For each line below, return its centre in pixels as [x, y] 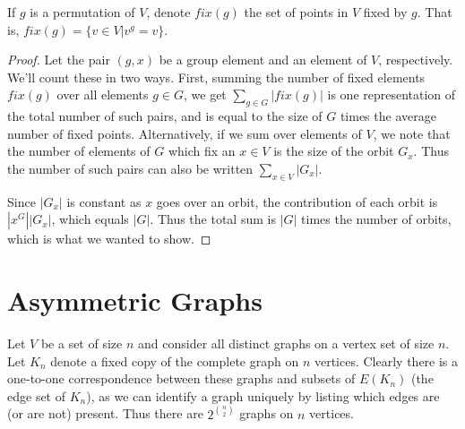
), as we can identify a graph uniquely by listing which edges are [263, 395]
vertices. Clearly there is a [386, 360]
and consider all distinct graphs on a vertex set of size [286, 343]
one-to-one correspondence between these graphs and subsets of [181, 378]
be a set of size [82, 343]
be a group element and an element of [263, 60]
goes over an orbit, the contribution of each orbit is [297, 201]
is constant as [104, 201]
